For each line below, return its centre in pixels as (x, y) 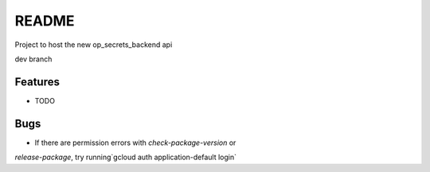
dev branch (33, 59)
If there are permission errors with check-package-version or (135, 143)
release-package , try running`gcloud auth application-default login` (126, 157)
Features (37, 82)
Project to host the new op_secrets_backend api (94, 45)
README (45, 21)
